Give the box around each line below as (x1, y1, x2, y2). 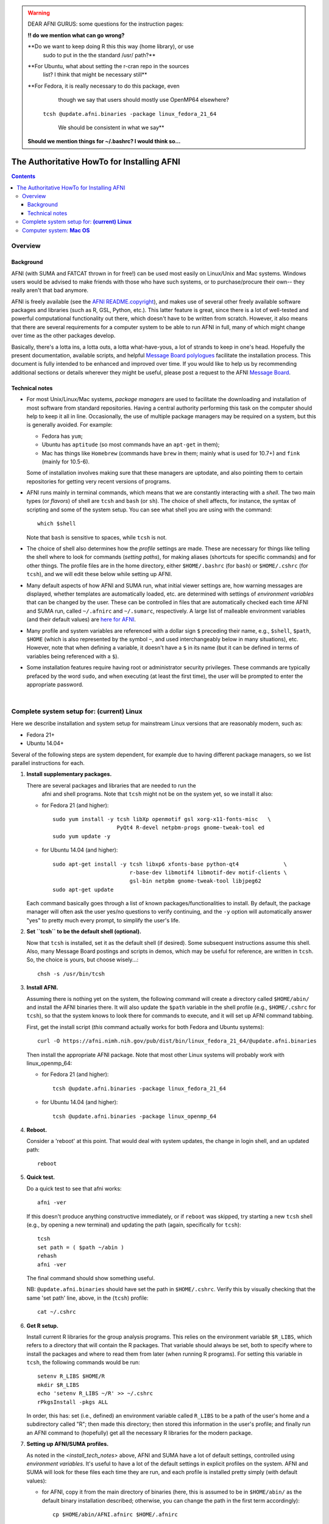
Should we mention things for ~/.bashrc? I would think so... (27, 138, 181, 145)
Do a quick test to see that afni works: (26, 1184, 122, 1192)
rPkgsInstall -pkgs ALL (37, 1398, 108, 1405)
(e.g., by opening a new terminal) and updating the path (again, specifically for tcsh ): (26, 1221, 242, 1228)
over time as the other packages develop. (11, 332, 116, 340)
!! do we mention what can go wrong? (27, 31, 125, 39)
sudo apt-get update (52, 886, 114, 893)
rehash (37, 1253, 57, 1259)
